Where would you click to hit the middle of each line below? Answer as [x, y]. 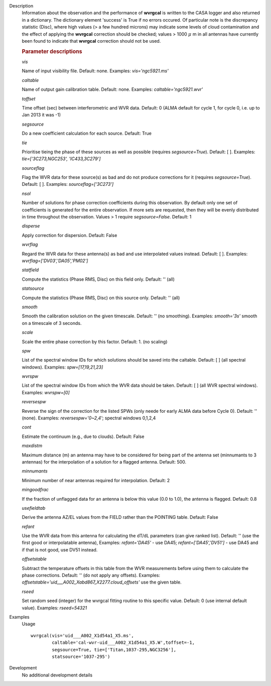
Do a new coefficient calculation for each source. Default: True [87, 134]
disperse [31, 226]
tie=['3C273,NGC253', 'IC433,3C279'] [61, 159]
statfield [30, 270]
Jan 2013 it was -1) [41, 115]
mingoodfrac [35, 490]
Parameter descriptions [52, 51]
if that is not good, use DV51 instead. [60, 549]
